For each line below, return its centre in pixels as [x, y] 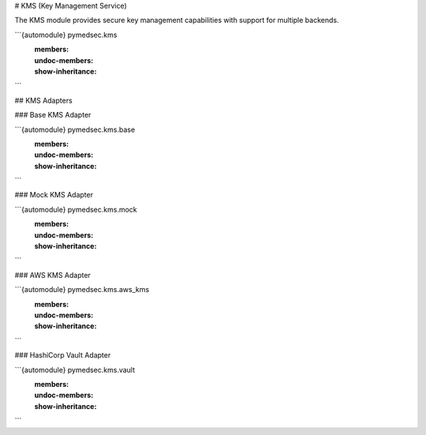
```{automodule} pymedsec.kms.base [75, 129]
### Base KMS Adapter [53, 115]
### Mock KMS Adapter [54, 195]
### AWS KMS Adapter [52, 275]
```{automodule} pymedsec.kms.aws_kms [82, 290]
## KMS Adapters [43, 100]
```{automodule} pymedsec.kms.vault [75, 369]
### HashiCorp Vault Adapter [63, 355]
